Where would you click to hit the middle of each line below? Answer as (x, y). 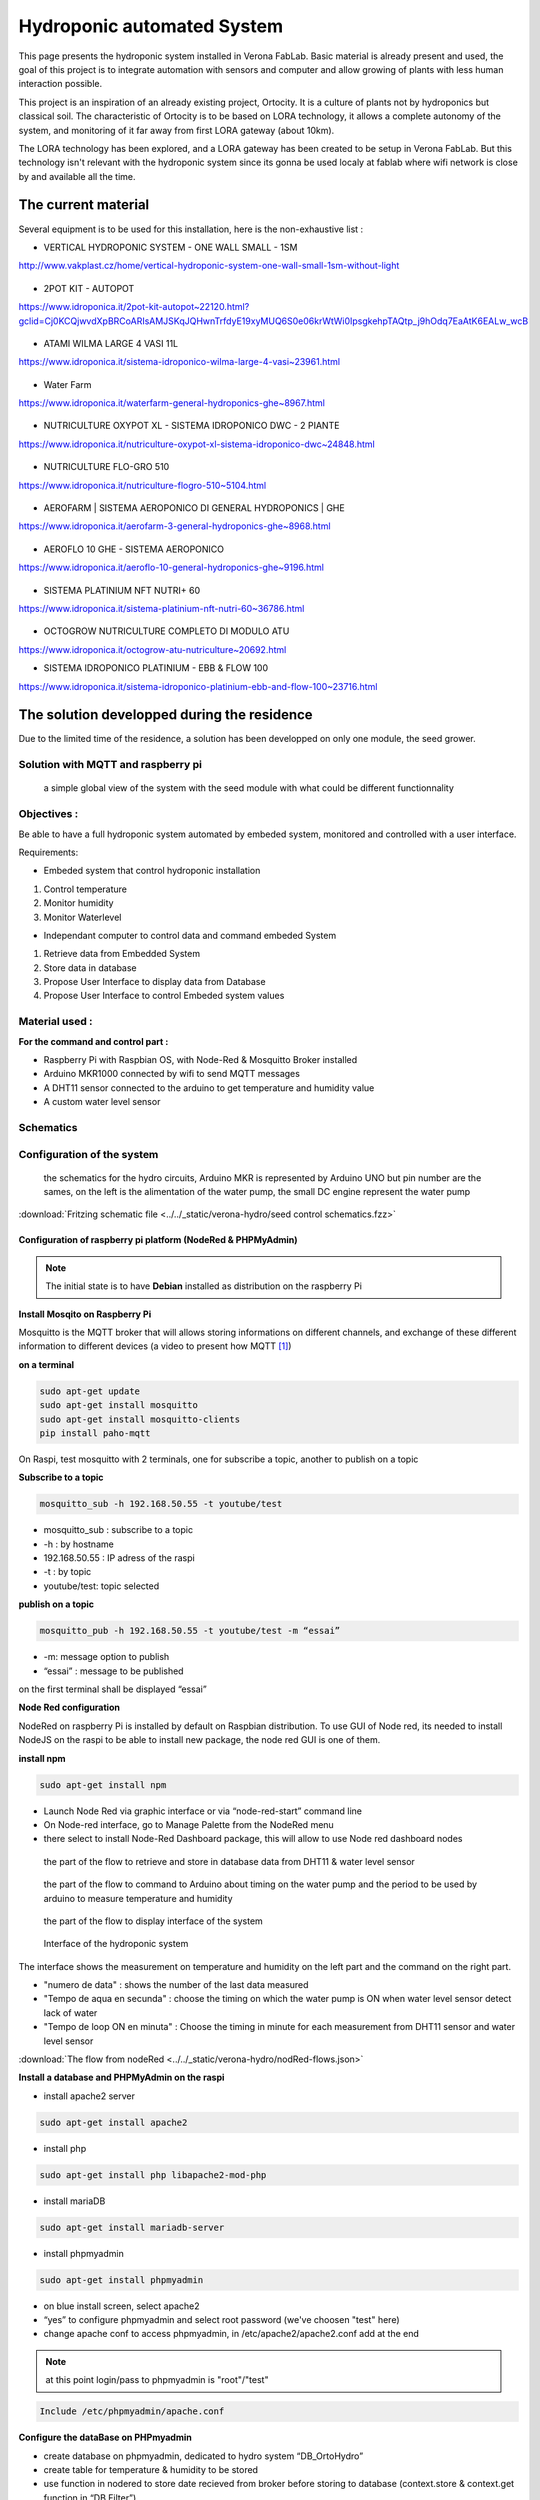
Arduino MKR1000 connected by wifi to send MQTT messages (171, 1074)
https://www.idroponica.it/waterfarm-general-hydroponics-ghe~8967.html (171, 403)
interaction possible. (60, 84)
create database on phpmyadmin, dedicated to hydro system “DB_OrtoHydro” (203, 2456)
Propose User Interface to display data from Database (154, 982)
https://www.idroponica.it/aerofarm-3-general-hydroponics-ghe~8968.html (174, 526)
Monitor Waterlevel (82, 917)
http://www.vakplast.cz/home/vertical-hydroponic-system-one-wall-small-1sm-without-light (209, 266)
